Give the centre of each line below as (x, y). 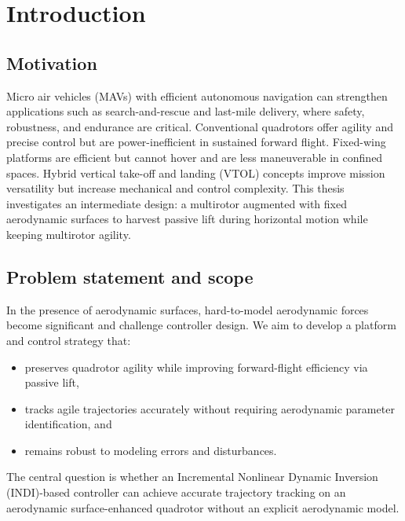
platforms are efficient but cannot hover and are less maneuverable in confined (195, 157)
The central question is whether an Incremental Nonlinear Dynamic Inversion (192, 477)
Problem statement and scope (130, 276)
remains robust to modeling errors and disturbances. (151, 450)
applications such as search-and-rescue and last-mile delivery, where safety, (186, 111)
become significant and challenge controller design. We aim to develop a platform (201, 325)
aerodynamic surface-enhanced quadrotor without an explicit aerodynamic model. (203, 507)
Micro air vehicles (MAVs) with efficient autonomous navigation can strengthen (197, 95)
